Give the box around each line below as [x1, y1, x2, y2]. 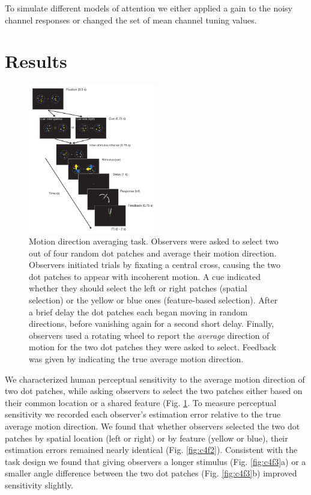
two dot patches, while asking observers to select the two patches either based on [5, 384, 303, 397]
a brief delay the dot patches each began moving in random [29, 305, 248, 318]
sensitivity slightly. [5, 478, 73, 491]
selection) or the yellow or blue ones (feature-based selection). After [29, 293, 278, 306]
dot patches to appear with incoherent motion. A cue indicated [29, 270, 261, 282]
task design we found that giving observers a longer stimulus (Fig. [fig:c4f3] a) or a [5, 455, 306, 467]
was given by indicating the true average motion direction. [29, 352, 244, 365]
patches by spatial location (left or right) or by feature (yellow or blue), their [5, 431, 288, 444]
